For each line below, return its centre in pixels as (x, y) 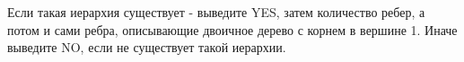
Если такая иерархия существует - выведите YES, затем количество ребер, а (216, 12)
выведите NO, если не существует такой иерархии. (147, 47)
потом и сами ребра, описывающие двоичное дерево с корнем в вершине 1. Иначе (232, 29)
